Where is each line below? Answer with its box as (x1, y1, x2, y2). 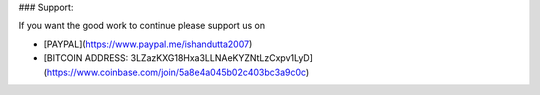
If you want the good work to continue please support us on (18, 20, 265, 32)
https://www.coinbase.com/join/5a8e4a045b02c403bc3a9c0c (46, 66, 307, 78)
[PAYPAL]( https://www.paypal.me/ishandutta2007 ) (43, 38, 253, 50)
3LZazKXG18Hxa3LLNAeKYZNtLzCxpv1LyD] (130, 52, 314, 64)
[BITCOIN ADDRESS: (43, 52, 129, 64)
